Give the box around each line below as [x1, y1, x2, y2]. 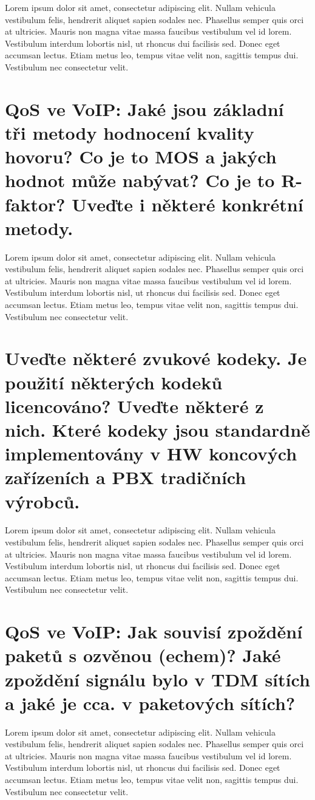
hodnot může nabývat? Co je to [5, 168, 275, 193]
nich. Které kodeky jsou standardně [5, 417, 310, 442]
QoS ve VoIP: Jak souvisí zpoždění [5, 619, 303, 644]
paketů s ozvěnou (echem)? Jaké [5, 643, 281, 668]
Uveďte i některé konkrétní [72, 191, 303, 216]
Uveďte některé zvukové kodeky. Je [5, 346, 307, 371]
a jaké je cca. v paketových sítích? [5, 690, 296, 715]
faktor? [5, 191, 66, 216]
